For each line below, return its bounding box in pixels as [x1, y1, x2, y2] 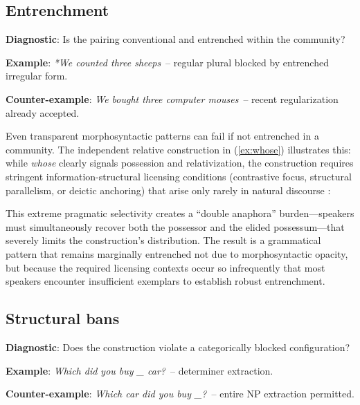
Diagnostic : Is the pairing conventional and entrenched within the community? [6, 32, 345, 46]
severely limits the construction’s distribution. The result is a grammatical [6, 233, 321, 247]
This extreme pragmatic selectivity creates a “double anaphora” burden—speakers [6, 206, 354, 220]
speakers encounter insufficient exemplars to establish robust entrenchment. [6, 274, 325, 288]
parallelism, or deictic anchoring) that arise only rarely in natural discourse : [6, 182, 331, 197]
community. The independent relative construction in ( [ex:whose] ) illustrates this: [6, 142, 351, 156]
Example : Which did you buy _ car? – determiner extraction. [6, 363, 273, 377]
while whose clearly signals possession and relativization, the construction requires [6, 156, 354, 170]
